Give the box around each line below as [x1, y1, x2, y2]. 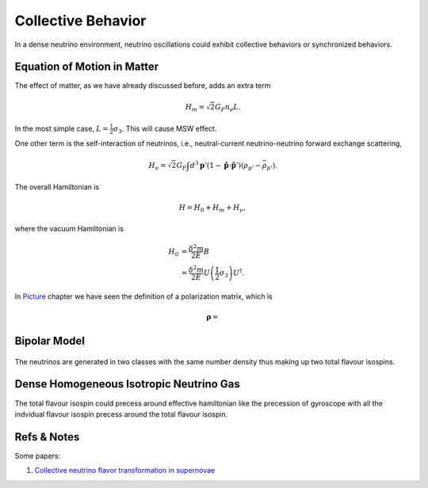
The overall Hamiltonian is [14, 182, 100, 192]
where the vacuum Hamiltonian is [14, 223, 124, 233]
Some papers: [14, 451, 61, 460]
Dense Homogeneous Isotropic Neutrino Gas [14, 377, 241, 391]
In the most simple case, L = [14, 124, 109, 133]
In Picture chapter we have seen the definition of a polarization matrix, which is [14, 292, 273, 301]
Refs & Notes [14, 430, 80, 444]
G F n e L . [214, 102, 241, 113]
